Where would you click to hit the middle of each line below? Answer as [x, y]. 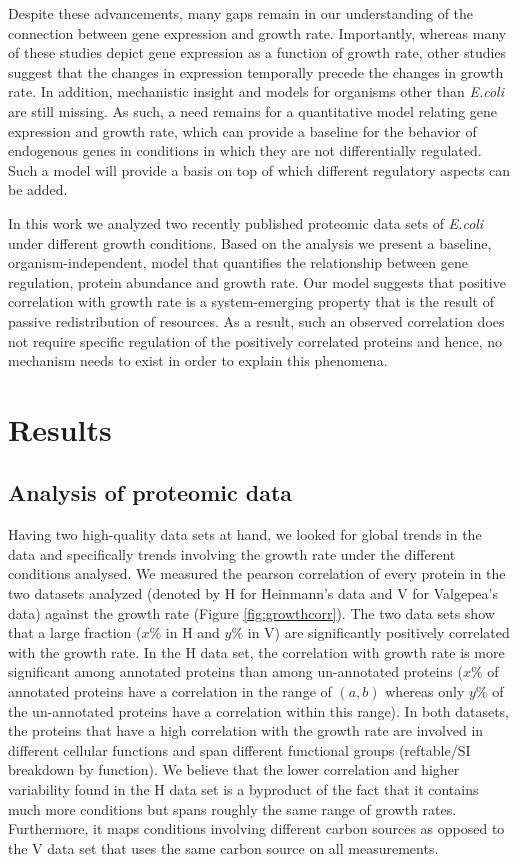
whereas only [425, 691]
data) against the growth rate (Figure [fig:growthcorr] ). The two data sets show [251, 612]
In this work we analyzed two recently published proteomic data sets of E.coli [246, 222]
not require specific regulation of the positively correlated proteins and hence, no [255, 340]
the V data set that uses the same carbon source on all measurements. [223, 847]
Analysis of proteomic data [150, 492]
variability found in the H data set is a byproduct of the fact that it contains [243, 788]
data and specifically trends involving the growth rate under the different [232, 553]
